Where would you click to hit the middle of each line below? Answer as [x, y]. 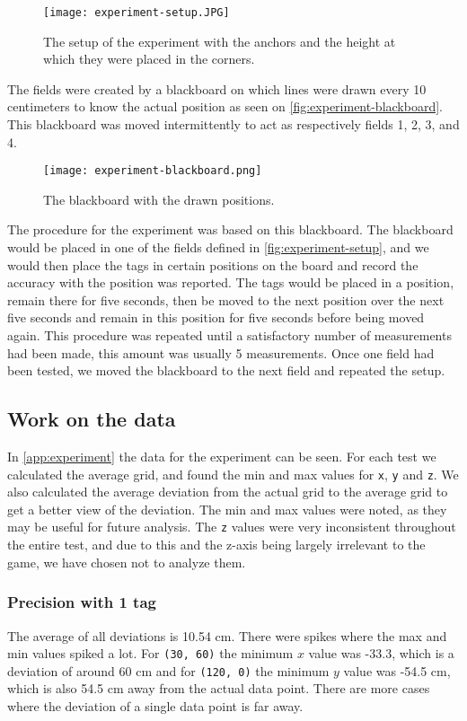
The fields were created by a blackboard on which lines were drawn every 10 [217, 88]
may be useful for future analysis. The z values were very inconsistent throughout [232, 527]
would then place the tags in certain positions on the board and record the [213, 264]
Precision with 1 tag [82, 602]
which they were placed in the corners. [149, 59]
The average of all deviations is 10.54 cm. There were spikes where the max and [227, 635]
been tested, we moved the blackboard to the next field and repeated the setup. [226, 370]
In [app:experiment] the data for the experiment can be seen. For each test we [222, 457]
